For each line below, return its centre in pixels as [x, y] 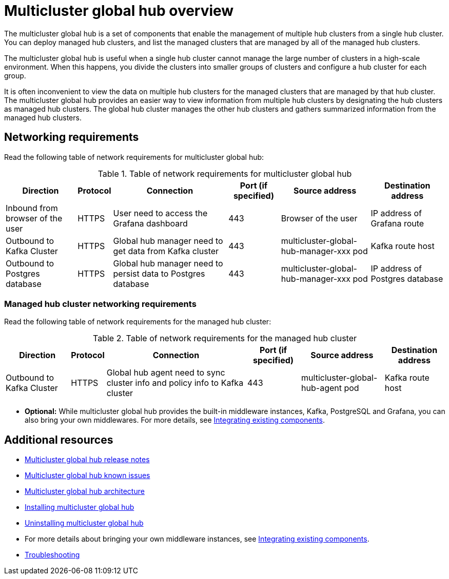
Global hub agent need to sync [166, 373]
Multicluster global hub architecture [85, 491]
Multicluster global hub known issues [87, 475]
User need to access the [160, 213]
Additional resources [59, 440]
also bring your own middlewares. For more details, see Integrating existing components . [175, 420]
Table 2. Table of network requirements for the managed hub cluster [225, 338]
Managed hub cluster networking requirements [100, 304]
